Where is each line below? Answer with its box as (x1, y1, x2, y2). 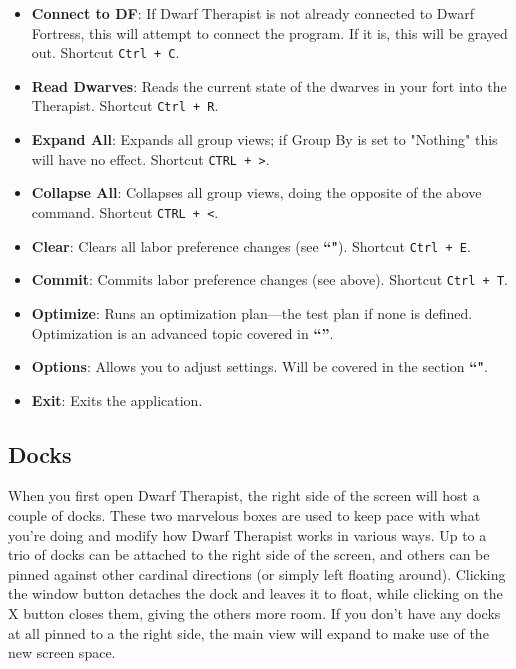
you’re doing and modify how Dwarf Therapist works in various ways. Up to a (8, 524, 487, 545)
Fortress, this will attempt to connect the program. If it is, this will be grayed (31, 22, 508, 43)
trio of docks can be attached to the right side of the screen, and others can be (8, 544, 490, 565)
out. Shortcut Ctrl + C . (31, 42, 180, 63)
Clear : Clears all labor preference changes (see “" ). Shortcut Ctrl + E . (31, 235, 471, 256)
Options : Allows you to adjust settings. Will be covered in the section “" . (31, 356, 488, 377)
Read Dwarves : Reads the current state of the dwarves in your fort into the (31, 75, 507, 96)
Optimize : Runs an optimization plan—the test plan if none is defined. (31, 302, 473, 323)
